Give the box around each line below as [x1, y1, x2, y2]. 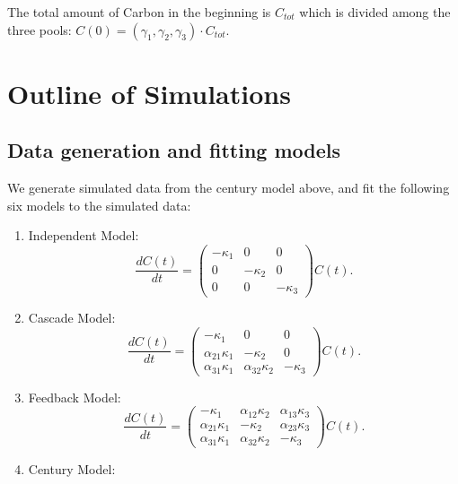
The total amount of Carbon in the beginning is [7, 3, 271, 21]
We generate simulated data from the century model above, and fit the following [7, 178, 450, 197]
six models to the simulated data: [7, 195, 191, 214]
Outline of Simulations [7, 74, 291, 111]
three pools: [7, 20, 72, 39]
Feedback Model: [28, 387, 121, 406]
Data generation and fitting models [7, 136, 341, 164]
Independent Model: [28, 226, 139, 245]
